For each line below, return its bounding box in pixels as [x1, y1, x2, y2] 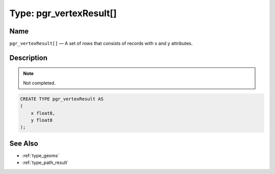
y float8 [31, 117, 53, 123]
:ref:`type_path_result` [22, 160, 69, 166]
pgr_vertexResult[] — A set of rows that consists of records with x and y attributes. [9, 41, 193, 47]
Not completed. [23, 80, 56, 86]
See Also [9, 139, 38, 148]
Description [9, 53, 48, 62]
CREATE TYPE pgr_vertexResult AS [20, 96, 104, 101]
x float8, [31, 110, 56, 116]
